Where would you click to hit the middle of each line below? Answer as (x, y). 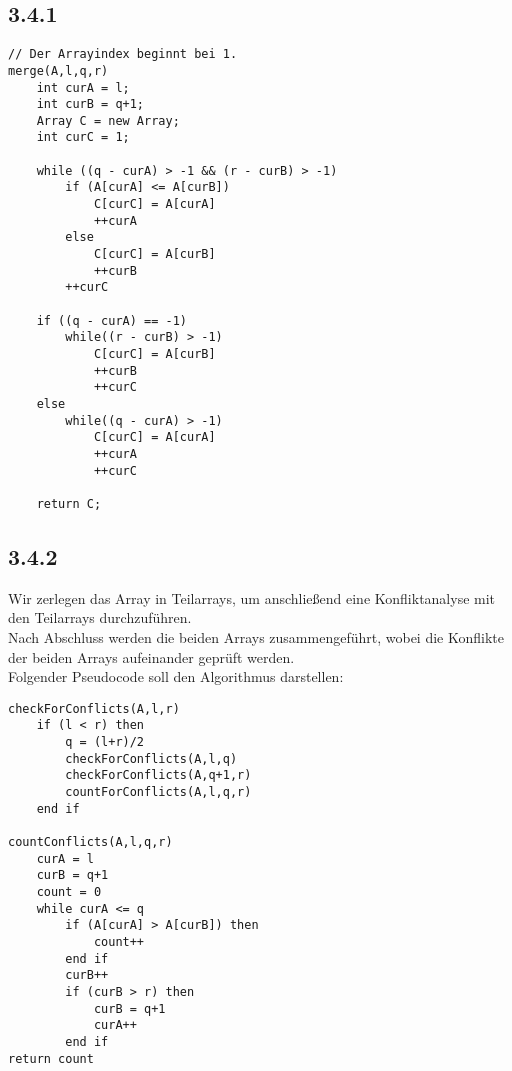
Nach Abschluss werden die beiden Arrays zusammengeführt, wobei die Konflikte (256, 636)
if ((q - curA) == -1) (111, 320)
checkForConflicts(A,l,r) (94, 708)
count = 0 (69, 891)
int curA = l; (83, 87)
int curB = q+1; (90, 104)
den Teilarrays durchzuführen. (100, 617)
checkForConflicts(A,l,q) (151, 758)
